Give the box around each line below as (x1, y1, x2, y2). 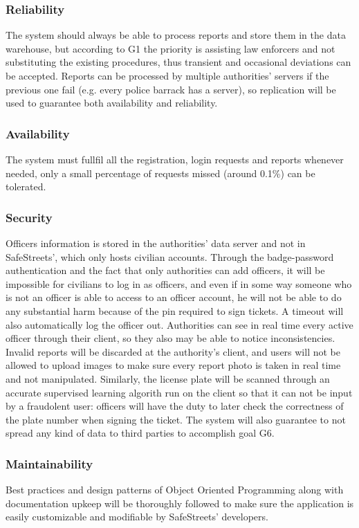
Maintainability (6, 455, 93, 472)
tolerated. (6, 179, 46, 194)
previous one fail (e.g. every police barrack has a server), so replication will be (6, 82, 336, 96)
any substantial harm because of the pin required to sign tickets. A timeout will (6, 303, 344, 318)
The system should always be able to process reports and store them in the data (6, 28, 346, 42)
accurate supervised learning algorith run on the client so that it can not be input (6, 385, 353, 399)
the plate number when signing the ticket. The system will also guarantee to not (6, 412, 346, 426)
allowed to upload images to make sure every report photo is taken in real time (6, 358, 341, 372)
